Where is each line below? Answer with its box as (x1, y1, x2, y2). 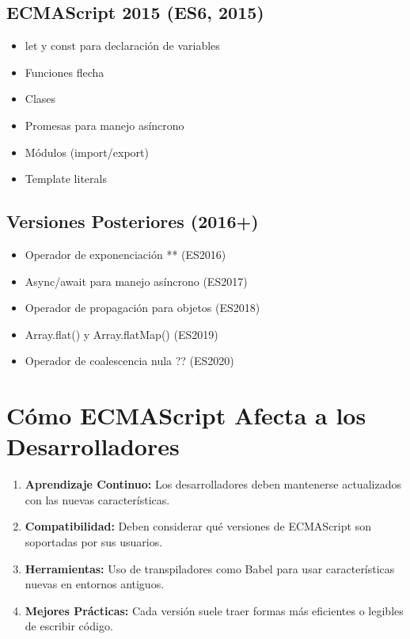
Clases (25, 90, 56, 107)
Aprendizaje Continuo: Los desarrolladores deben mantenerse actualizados (25, 476, 401, 493)
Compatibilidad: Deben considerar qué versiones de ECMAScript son (25, 518, 371, 534)
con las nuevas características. (25, 491, 170, 508)
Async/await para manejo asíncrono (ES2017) (25, 272, 248, 289)
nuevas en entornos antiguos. (25, 576, 165, 592)
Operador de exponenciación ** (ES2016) (25, 245, 226, 262)
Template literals (25, 170, 107, 187)
